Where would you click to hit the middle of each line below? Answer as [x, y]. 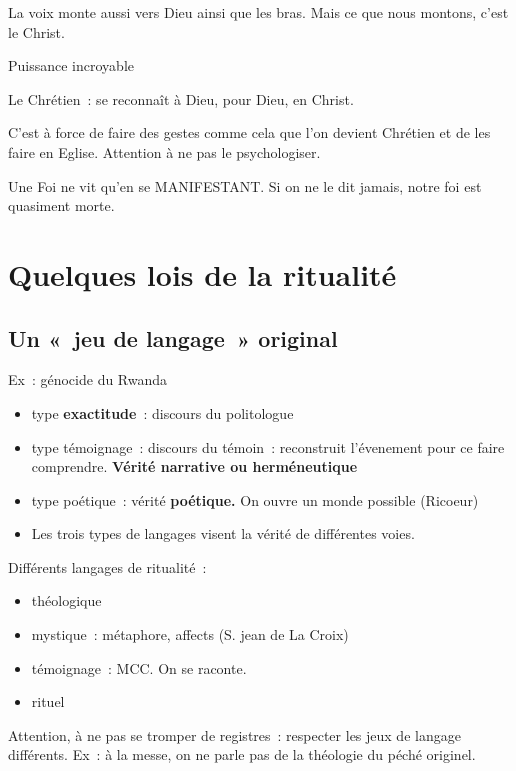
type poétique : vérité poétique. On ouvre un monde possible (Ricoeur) [255, 499]
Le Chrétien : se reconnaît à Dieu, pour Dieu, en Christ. [181, 98]
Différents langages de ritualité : [107, 566]
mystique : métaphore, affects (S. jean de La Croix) [190, 634]
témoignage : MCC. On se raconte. [139, 667]
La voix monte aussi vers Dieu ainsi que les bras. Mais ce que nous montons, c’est [258, 12]
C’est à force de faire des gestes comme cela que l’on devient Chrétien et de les [249, 132]
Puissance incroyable [71, 65]
